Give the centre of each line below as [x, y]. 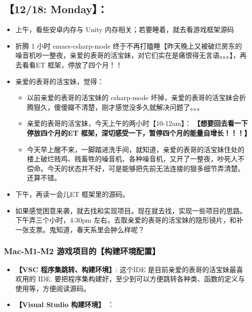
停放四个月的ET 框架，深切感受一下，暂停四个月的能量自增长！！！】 [139, 132]
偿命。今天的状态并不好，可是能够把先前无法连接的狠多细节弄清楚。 [136, 168]
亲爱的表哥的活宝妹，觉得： [59, 81]
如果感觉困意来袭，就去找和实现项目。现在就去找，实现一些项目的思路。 [131, 210]
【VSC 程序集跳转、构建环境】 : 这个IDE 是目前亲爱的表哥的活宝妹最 [126, 269]
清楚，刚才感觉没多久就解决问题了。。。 [143, 107]
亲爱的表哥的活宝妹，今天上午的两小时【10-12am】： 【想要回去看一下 [137, 123]
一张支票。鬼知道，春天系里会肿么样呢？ [80, 229]
